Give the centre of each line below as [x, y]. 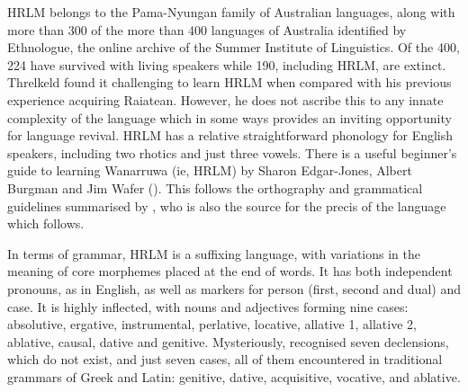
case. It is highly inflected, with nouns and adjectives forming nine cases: [208, 306]
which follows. [46, 223]
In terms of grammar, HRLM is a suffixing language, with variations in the [214, 253]
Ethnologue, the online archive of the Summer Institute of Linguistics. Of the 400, [234, 47]
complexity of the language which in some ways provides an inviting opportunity [229, 117]
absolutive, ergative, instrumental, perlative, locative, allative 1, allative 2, [212, 324]
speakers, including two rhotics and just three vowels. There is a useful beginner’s [232, 152]
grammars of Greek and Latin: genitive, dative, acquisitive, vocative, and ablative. [234, 376]
